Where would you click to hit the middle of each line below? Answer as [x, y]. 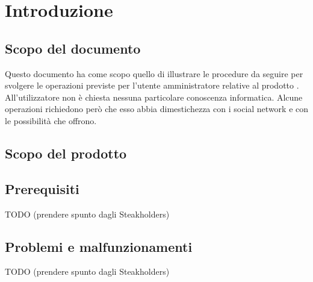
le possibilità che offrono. [51, 120]
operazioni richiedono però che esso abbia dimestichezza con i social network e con [157, 109]
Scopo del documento [73, 48]
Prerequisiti [42, 188]
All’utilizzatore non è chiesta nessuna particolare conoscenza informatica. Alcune [154, 97]
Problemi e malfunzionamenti [99, 246]
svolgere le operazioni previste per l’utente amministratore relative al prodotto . [152, 85]
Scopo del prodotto [66, 153]
